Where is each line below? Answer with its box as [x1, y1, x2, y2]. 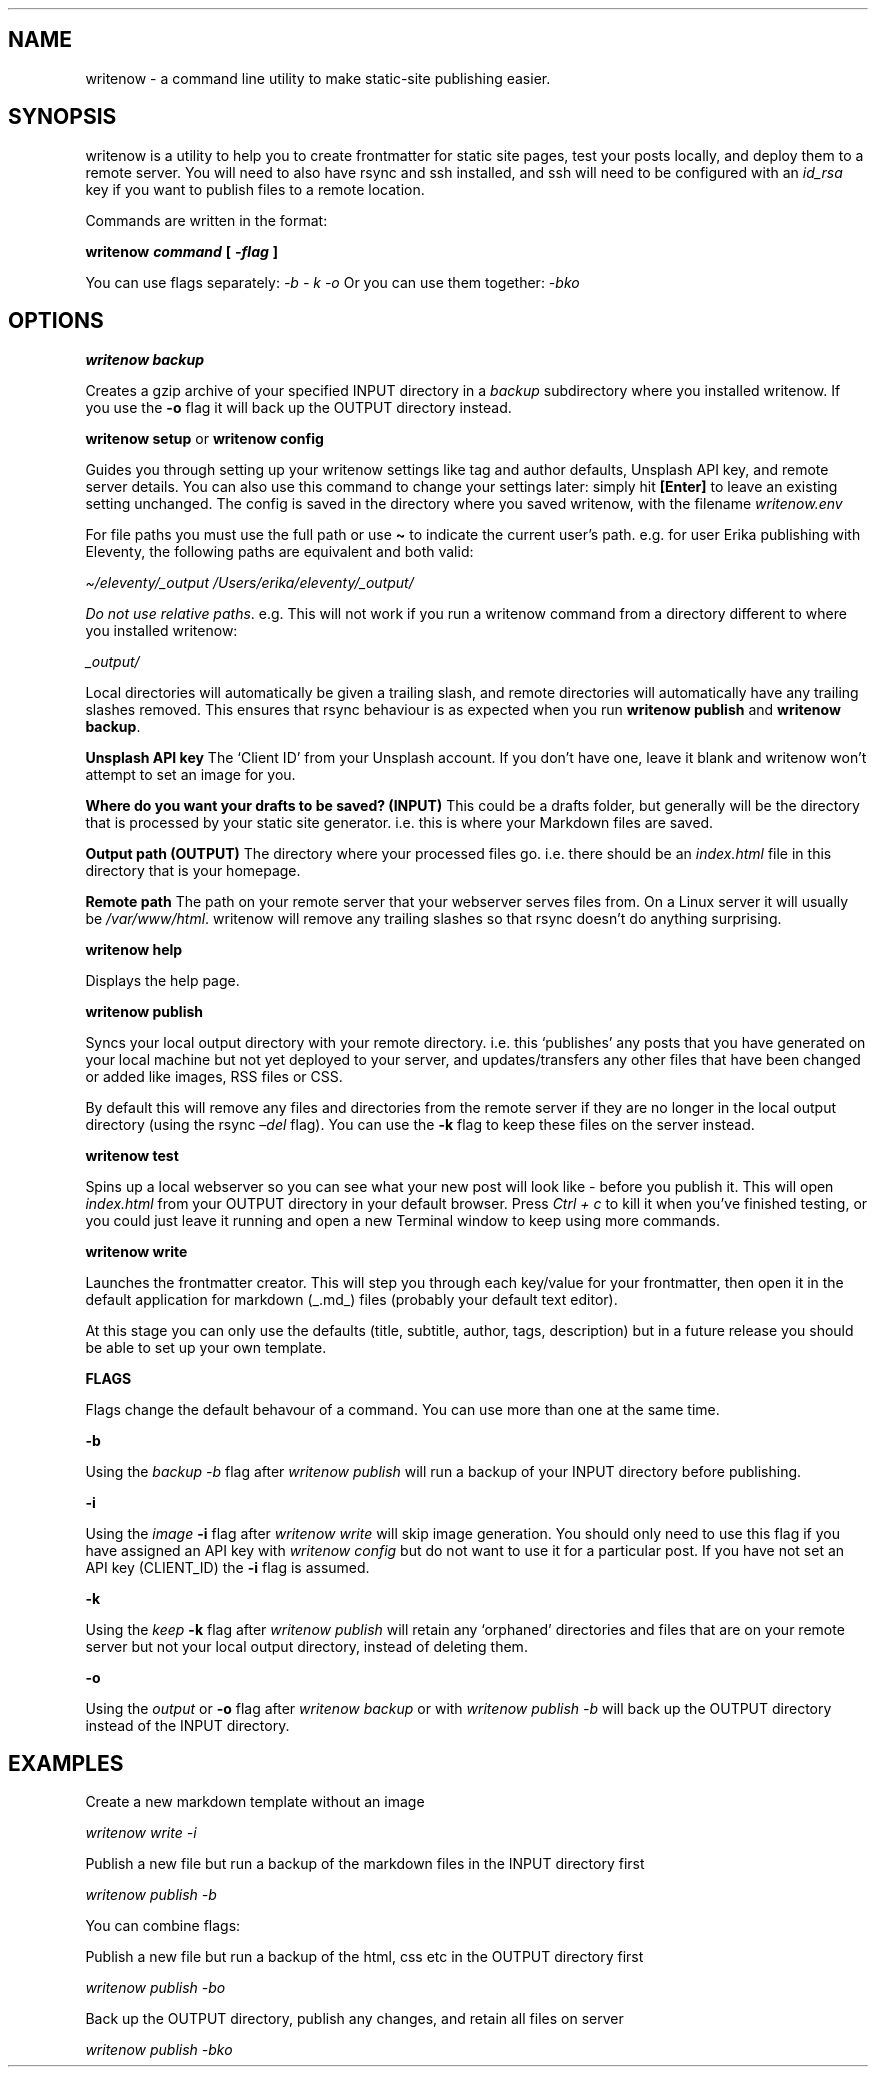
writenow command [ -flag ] [85, 242, 279, 260]
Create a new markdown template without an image [85, 1793, 425, 1811]
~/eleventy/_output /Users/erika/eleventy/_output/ [85, 573, 414, 591]
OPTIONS [8, 308, 104, 334]
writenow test [85, 1146, 179, 1164]
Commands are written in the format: [85, 211, 328, 229]
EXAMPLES [8, 1750, 124, 1776]
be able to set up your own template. [85, 1338, 327, 1356]
